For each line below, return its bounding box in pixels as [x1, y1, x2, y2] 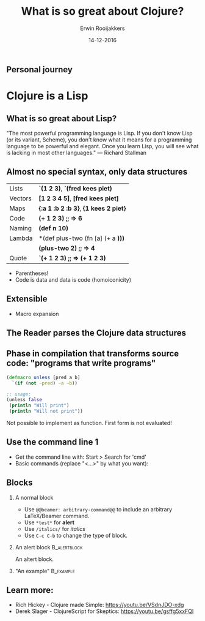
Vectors [9, 194, 32, 203]
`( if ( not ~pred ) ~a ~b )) [12, 380, 78, 386]
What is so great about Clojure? [21, 4, 184, 18]
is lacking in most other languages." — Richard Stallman [6, 149, 147, 156]
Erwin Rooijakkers [80, 24, 125, 32]
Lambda [9, 234, 33, 243]
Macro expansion [15, 310, 59, 317]
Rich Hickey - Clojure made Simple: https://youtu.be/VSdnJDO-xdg [15, 601, 184, 609]
